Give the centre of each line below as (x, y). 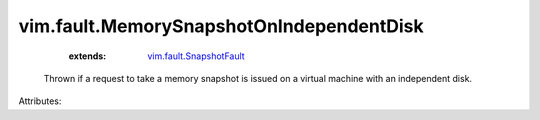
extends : (87, 56)
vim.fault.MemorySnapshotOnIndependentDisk (221, 26)
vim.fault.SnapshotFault (196, 56)
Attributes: (40, 101)
